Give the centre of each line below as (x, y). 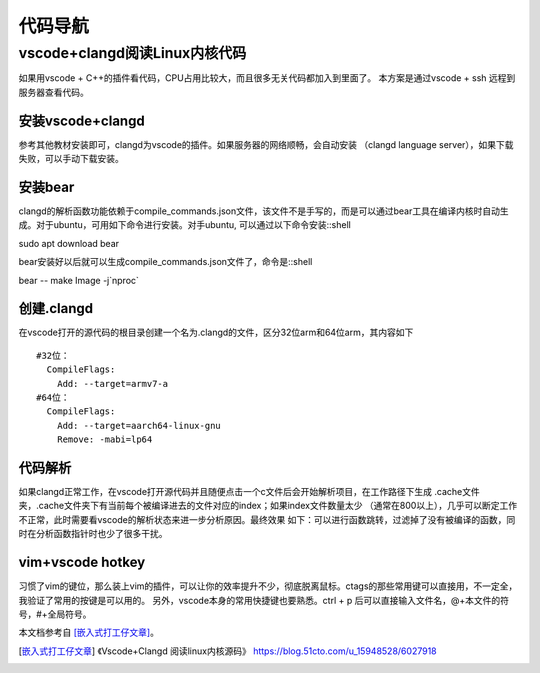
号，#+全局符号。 (55, 614)
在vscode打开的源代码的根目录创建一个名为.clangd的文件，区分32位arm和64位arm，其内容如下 (216, 332)
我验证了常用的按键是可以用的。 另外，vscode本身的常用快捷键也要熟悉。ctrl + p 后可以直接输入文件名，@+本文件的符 (264, 600)
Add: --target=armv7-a (112, 383)
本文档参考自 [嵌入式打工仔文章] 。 (89, 632)
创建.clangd (56, 308)
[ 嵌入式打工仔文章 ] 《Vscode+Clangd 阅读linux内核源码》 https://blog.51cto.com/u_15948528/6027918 (227, 651)
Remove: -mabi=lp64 (104, 439)
